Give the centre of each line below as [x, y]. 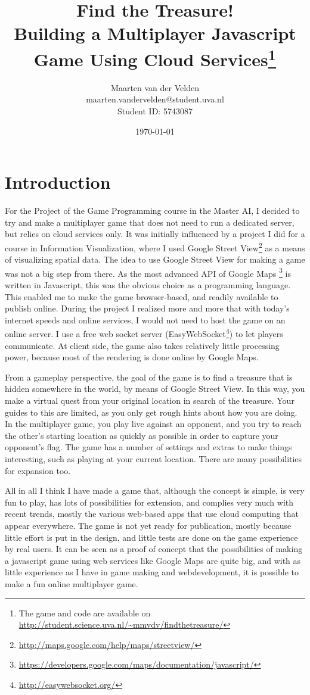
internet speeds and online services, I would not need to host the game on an [145, 320]
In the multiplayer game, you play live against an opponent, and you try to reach [153, 424]
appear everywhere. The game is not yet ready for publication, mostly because [148, 525]
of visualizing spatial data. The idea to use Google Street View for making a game [155, 259]
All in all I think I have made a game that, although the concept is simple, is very [155, 490]
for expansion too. [38, 470]
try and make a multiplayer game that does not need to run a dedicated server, [150, 222]
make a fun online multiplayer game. [72, 583]
